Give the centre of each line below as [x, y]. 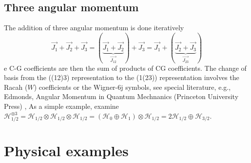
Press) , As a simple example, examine [61, 106]
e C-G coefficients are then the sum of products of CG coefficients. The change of [125, 68]
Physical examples [66, 151]
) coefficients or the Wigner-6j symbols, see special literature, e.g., [132, 87]
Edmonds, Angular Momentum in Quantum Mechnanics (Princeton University [121, 96]
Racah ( [16, 87]
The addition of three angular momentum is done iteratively [94, 28]
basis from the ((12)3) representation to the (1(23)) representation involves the [122, 77]
